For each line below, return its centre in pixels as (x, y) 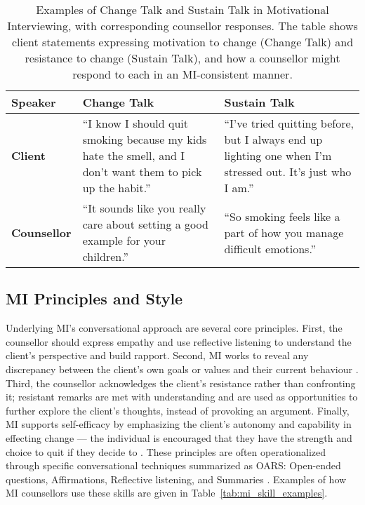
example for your (124, 240)
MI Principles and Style (94, 298)
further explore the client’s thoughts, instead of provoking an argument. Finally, (178, 410)
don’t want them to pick (142, 171)
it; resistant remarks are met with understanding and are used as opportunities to (182, 397)
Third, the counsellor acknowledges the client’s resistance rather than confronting (181, 383)
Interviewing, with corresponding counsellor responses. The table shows (182, 26)
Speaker (34, 102)
